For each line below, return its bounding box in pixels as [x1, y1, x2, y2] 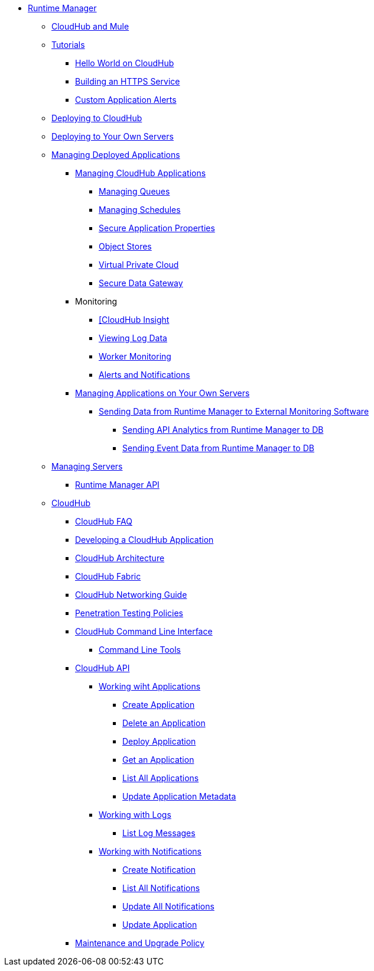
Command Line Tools [99, 645, 181, 655]
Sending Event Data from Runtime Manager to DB [122, 443, 314, 453]
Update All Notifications [122, 901, 214, 911]
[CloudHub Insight [99, 315, 170, 325]
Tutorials [51, 40, 85, 50]
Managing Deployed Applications [51, 150, 180, 160]
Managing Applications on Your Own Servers [75, 388, 250, 398]
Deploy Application [122, 736, 196, 746]
